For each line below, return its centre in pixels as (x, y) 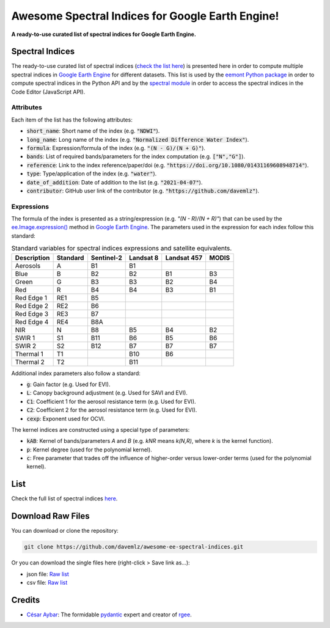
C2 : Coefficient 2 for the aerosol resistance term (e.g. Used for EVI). (112, 410)
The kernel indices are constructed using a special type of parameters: (101, 429)
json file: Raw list (48, 574)
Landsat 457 (184, 258)
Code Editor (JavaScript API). (48, 92)
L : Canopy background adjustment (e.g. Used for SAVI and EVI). (107, 393)
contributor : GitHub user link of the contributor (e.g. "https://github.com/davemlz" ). (143, 191)
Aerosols (28, 266)
